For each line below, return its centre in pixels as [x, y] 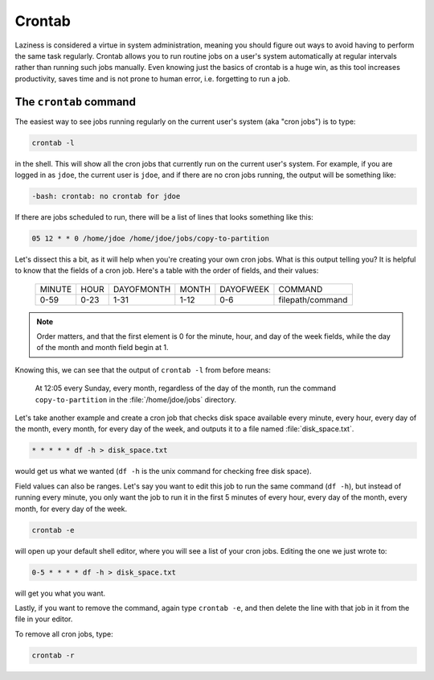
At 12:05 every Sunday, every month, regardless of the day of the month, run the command [186, 388]
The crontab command [76, 102]
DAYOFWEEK [244, 289]
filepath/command [313, 299]
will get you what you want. [60, 593]
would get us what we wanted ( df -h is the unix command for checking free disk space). [163, 472]
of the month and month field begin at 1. [102, 348]
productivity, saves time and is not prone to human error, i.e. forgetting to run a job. [153, 78]
